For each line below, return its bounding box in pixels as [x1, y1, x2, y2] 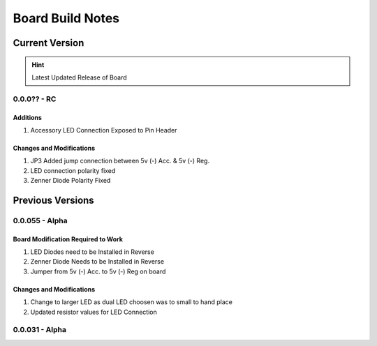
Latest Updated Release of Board [31, 73, 127, 82]
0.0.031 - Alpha [13, 325, 66, 335]
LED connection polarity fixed [30, 166, 116, 174]
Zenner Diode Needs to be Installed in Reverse [30, 257, 164, 266]
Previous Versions [13, 194, 94, 206]
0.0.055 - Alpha [13, 216, 68, 225]
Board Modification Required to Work [13, 234, 124, 243]
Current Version [13, 37, 84, 49]
